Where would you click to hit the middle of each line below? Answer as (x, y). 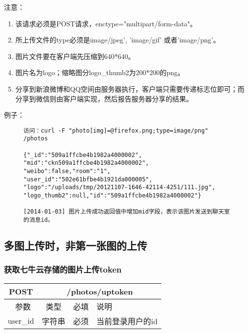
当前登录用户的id (127, 321)
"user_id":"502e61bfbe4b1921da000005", (88, 179)
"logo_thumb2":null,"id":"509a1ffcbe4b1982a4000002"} (113, 196)
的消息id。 (38, 220)
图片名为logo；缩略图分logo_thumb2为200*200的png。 (100, 72)
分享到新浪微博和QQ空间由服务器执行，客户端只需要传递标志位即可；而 (130, 88)
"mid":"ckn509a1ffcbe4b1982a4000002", (86, 163)
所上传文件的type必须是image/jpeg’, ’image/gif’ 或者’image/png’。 (118, 40)
